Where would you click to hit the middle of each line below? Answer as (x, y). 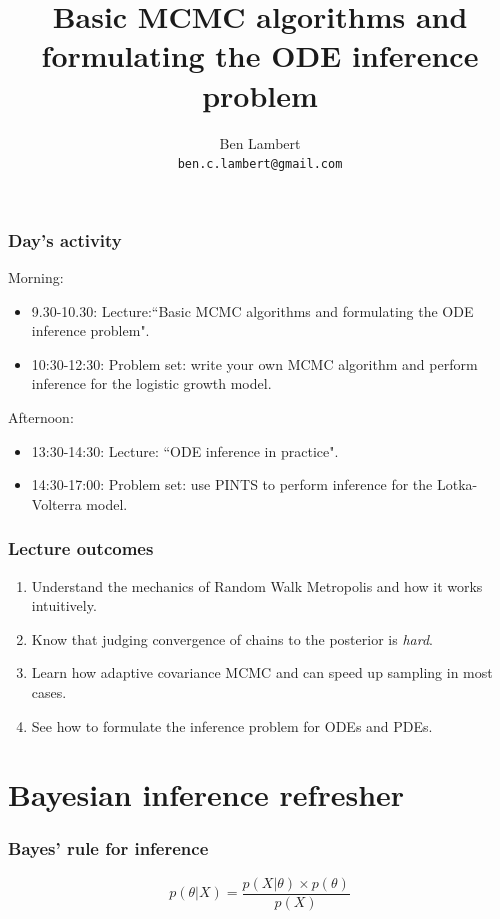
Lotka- (457, 484)
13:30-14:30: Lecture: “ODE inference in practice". (185, 450)
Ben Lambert (260, 142)
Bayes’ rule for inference (108, 848)
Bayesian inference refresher (206, 794)
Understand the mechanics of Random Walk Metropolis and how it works (257, 585)
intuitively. (64, 605)
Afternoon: (41, 417)
